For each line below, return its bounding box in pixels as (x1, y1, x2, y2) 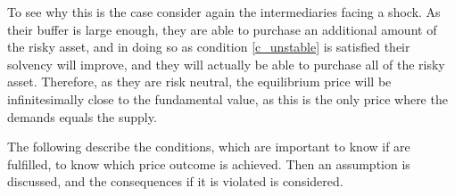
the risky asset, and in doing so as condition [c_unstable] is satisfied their (7, 37, 410, 56)
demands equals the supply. (7, 107, 157, 126)
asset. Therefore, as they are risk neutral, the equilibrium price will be (7, 72, 392, 91)
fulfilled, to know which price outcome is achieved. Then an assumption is (7, 154, 410, 173)
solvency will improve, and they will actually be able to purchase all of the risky (7, 54, 445, 73)
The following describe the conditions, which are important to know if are (7, 137, 410, 156)
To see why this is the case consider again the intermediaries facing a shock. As (7, 3, 441, 20)
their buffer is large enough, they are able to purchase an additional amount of (7, 20, 437, 38)
